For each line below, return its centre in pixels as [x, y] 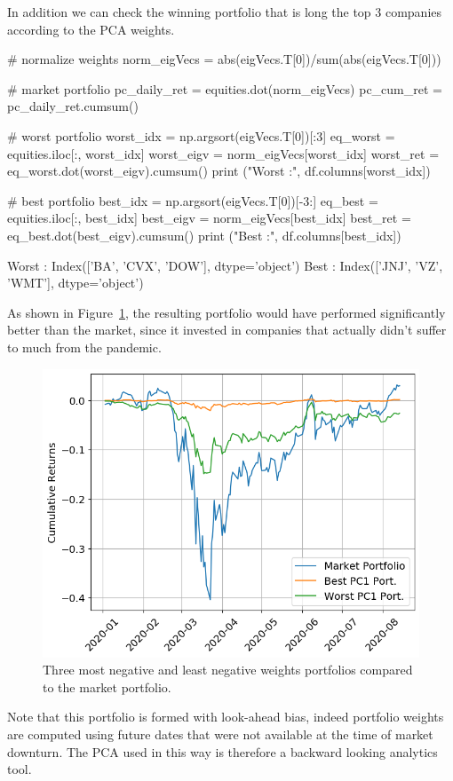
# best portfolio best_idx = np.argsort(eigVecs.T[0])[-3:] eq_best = [193, 200]
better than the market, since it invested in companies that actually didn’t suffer [227, 330]
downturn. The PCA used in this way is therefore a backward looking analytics [223, 751]
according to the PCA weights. [91, 29]
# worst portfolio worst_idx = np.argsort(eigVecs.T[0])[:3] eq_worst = [201, 135]
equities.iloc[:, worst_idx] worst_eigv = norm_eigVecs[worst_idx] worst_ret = [223, 153]
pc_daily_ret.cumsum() [73, 106]
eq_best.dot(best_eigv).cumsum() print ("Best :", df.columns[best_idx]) [204, 235]
